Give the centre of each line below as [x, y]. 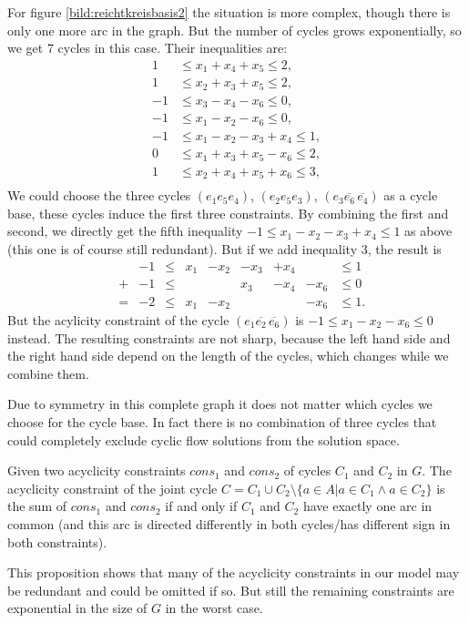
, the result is [404, 248]
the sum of [37, 506]
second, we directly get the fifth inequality [125, 231]
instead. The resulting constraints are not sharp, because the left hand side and [229, 337]
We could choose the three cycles [99, 195]
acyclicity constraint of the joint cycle [112, 488]
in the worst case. [214, 608]
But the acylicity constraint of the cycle [118, 320]
